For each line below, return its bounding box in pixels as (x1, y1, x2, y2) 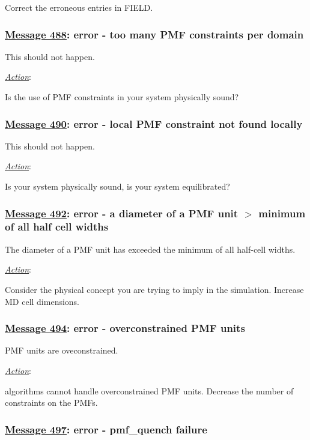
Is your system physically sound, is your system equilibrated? (5, 180, 230, 192)
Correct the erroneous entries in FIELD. (5, 1, 153, 13)
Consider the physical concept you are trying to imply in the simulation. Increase (5, 283, 304, 295)
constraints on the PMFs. (5, 396, 98, 409)
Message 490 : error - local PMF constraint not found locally (5, 116, 303, 131)
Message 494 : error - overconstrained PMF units (5, 321, 245, 336)
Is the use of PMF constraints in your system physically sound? (5, 91, 239, 103)
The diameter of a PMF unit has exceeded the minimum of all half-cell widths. (5, 243, 296, 255)
